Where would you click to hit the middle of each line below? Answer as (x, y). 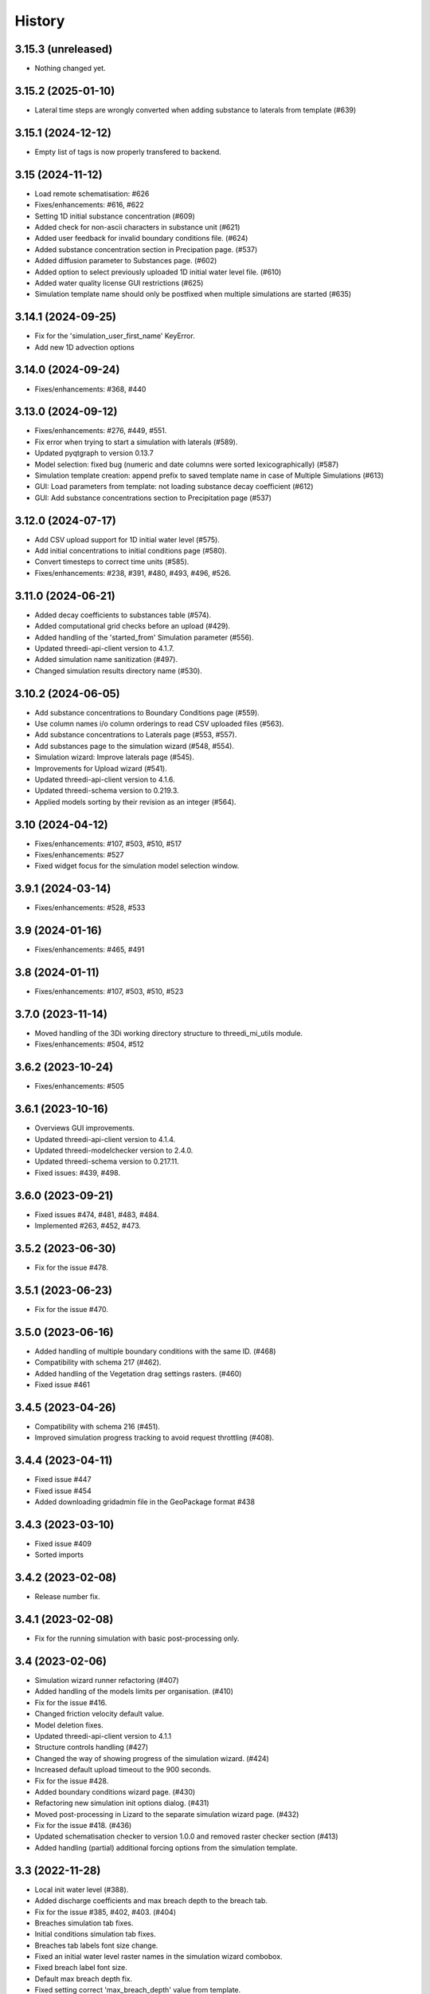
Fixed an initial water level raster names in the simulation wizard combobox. (158, 1957)
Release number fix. (68, 1597)
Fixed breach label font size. (81, 1968)
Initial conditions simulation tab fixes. (95, 1934)
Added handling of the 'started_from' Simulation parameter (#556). (144, 637)
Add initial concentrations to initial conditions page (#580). (131, 551)
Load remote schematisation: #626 (92, 193)
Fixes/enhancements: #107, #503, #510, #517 (108, 843)
